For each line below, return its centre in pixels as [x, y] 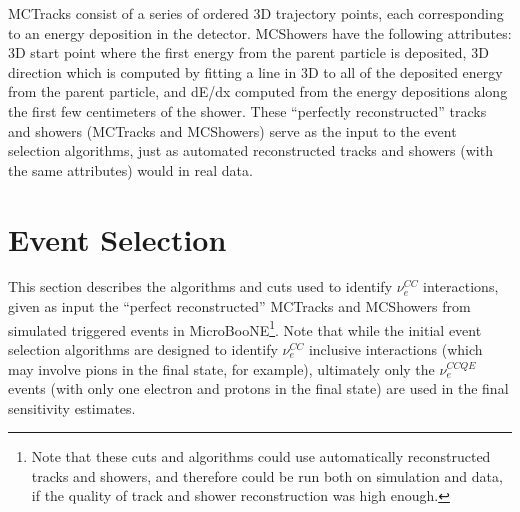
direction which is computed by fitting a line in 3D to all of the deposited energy [255, 71]
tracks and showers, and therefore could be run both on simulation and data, [267, 475]
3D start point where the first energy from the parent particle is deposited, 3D [248, 52]
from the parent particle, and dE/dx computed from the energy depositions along [258, 91]
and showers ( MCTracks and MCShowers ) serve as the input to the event [232, 130]
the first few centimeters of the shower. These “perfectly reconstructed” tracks [247, 110]
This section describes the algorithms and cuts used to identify [200, 286]
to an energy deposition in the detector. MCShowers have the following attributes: [260, 32]
